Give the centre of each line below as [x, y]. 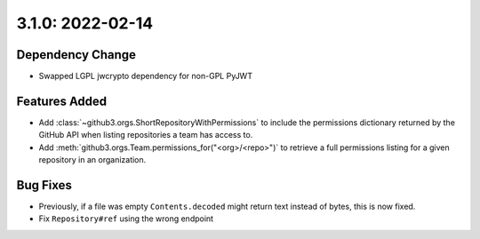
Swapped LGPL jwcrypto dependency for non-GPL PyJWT [146, 76]
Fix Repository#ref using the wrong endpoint [126, 219]
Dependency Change [76, 55]
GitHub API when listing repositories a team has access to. [146, 135]
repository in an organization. [92, 160]
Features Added [62, 101]
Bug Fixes [44, 185]
